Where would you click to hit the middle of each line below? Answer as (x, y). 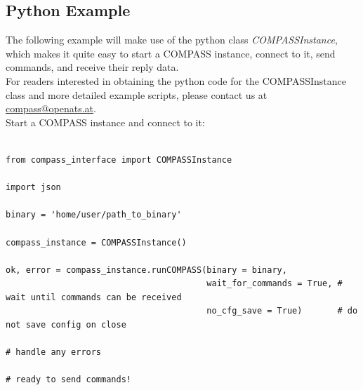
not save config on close (66, 325)
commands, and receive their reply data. (92, 67)
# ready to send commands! (68, 380)
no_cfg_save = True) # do (282, 311)
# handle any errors (54, 352)
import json (33, 188)
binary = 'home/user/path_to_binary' (94, 215)
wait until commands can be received (94, 297)
